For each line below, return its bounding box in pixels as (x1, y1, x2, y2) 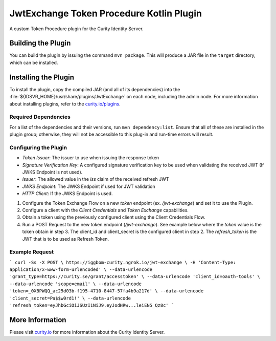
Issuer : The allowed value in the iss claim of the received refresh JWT (22, 176, 169, 182)
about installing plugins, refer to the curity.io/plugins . (9, 100, 121, 107)
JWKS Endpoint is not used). (22, 169, 83, 175)
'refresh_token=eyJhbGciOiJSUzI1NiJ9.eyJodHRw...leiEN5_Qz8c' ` (9, 302, 174, 308)
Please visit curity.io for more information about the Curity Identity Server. (9, 329, 165, 335)
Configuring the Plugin (9, 144, 67, 151)
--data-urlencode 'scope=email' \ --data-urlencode (9, 281, 142, 287)
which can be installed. (9, 59, 58, 66)
